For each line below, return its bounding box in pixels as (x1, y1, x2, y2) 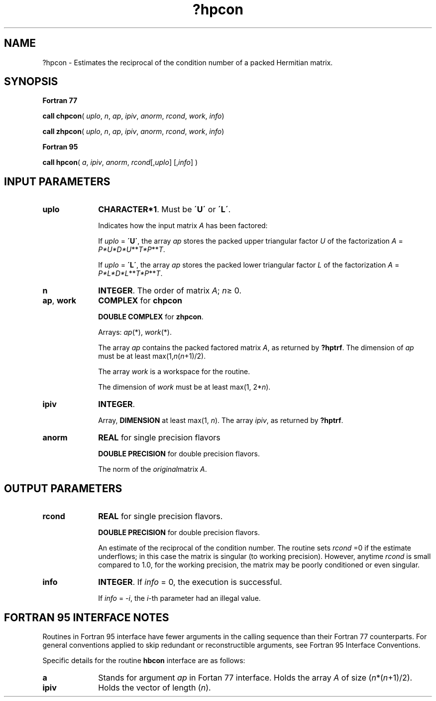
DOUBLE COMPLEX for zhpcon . (98, 312, 204, 321)
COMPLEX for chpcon (98, 295, 182, 306)
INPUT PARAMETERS (4, 175, 110, 188)
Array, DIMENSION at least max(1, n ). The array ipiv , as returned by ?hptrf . (98, 416, 343, 425)
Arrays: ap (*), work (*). (98, 328, 172, 337)
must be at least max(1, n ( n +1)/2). (98, 352, 206, 361)
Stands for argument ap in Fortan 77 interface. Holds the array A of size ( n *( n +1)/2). (98, 672, 413, 683)
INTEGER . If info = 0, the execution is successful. (98, 577, 282, 587)
